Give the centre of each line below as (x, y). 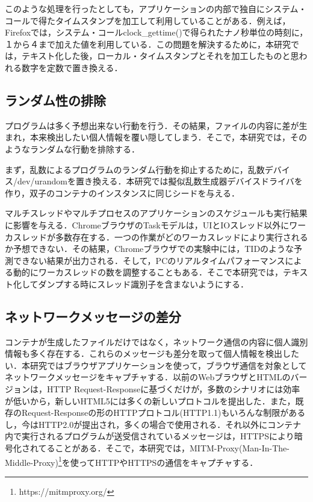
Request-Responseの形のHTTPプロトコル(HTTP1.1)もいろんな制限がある (163, 413)
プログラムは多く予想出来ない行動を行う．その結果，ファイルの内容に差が (152, 125)
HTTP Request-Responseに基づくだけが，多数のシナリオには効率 (173, 389)
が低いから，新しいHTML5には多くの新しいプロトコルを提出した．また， (150, 400)
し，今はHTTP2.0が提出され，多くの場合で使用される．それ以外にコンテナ (153, 424)
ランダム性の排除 (55, 100)
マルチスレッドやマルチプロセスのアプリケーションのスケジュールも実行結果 (156, 213)
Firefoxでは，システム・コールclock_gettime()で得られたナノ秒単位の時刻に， (156, 32)
